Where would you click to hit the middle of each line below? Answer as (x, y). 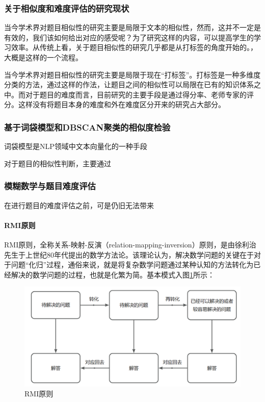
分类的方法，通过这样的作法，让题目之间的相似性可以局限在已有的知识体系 (129, 84)
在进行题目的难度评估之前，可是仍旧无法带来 (79, 205)
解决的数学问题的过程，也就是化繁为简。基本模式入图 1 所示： (113, 274)
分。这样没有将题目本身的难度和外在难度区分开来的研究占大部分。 (115, 104)
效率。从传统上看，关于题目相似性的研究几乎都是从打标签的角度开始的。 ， (134, 47)
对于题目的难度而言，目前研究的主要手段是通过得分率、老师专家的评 (139, 94)
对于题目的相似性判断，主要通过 (58, 163)
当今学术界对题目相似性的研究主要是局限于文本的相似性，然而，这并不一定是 (132, 27)
